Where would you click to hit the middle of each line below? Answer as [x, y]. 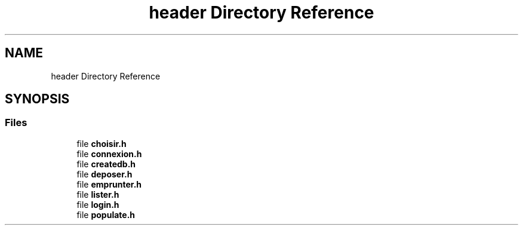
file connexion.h [109, 154]
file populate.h [106, 214]
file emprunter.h [109, 184]
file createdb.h [106, 164]
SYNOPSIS [37, 99]
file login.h [98, 204]
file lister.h [98, 194]
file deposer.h [104, 174]
